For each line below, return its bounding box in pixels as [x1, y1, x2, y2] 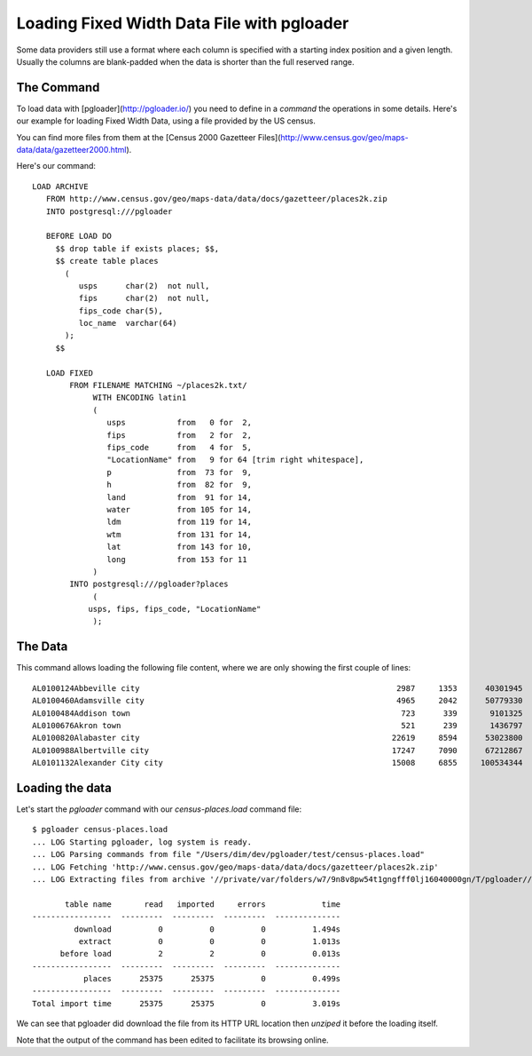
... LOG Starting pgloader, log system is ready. [32, 837, 253, 847]
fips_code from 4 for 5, [106, 442, 253, 452]
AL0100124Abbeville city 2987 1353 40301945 [32, 683, 523, 693]
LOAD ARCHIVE [32, 181, 89, 191]
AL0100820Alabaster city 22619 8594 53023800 [32, 733, 523, 743]
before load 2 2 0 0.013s [59, 949, 341, 959]
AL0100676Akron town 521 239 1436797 [32, 720, 523, 730]
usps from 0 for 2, [106, 417, 253, 428]
